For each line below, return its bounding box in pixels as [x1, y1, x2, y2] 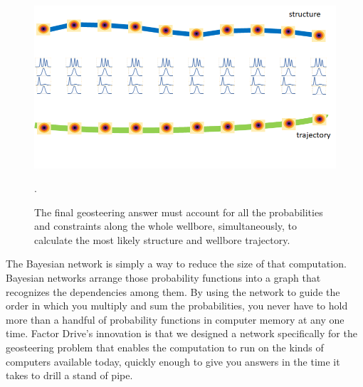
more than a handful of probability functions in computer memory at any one [6, 312, 344, 327]
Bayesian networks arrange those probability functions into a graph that [6, 270, 321, 285]
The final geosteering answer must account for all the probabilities [34, 204, 323, 219]
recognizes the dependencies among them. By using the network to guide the [6, 284, 340, 299]
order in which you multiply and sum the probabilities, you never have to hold [6, 298, 348, 313]
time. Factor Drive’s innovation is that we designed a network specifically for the [6, 326, 357, 341]
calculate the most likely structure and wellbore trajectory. [34, 232, 290, 247]
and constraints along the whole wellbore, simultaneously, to [34, 218, 298, 233]
